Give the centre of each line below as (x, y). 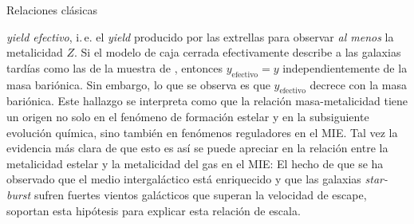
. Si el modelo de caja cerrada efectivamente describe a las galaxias (238, 52)
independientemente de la (345, 67)
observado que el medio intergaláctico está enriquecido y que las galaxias (184, 179)
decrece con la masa (358, 84)
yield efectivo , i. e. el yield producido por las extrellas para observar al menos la (200, 36)
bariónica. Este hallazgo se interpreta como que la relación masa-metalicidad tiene (207, 101)
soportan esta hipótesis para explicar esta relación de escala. (154, 210)
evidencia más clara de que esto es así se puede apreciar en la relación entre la (197, 148)
